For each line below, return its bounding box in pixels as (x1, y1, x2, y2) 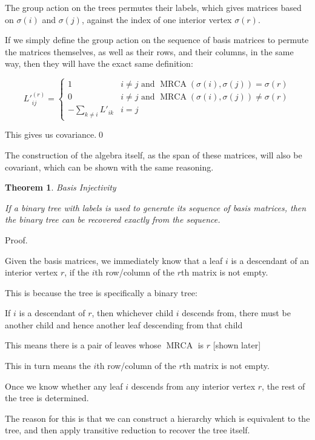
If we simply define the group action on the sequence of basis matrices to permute (5, 33, 309, 46)
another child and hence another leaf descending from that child (5, 318, 243, 331)
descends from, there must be (182, 306, 291, 319)
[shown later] (213, 339, 261, 351)
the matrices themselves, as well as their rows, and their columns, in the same (5, 45, 294, 58)
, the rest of (262, 379, 305, 392)
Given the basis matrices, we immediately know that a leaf (5, 254, 223, 266)
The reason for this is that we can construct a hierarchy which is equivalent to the (5, 411, 310, 424)
